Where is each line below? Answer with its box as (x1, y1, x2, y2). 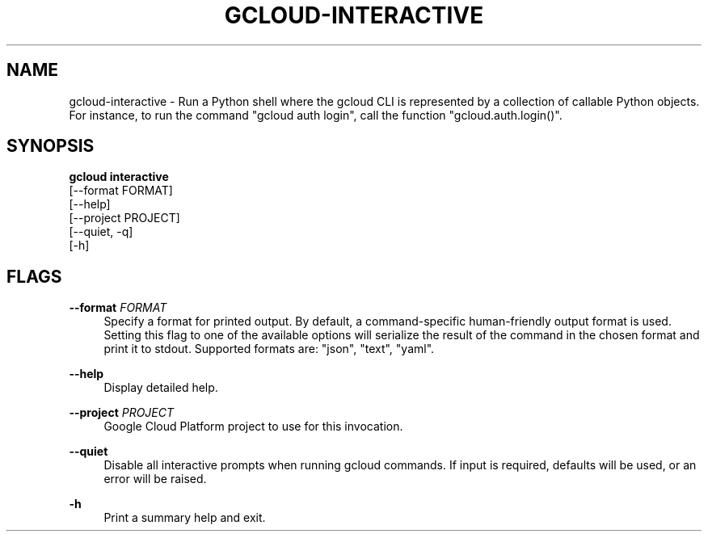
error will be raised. (103, 472, 207, 486)
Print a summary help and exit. (103, 511, 266, 525)
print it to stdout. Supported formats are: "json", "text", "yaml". (103, 342, 435, 356)
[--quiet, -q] (69, 225, 133, 239)
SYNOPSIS (6, 136, 95, 157)
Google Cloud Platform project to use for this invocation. (103, 419, 403, 434)
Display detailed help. (103, 380, 218, 395)
